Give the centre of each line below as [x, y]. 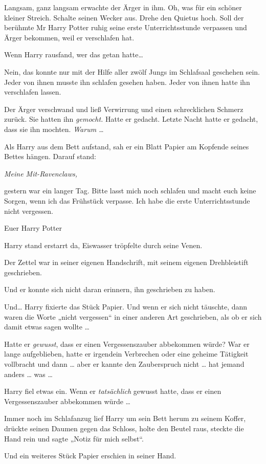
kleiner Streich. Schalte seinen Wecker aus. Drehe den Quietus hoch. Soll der [124, 17]
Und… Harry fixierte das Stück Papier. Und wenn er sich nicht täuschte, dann [126, 307]
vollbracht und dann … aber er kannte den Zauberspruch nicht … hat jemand [124, 364]
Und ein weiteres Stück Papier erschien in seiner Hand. [90, 456]
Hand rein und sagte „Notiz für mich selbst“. [74, 438]
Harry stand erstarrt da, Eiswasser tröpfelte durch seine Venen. [103, 245]
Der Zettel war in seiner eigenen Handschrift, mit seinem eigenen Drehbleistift [126, 262]
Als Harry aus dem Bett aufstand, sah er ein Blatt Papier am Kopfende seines [127, 146]
